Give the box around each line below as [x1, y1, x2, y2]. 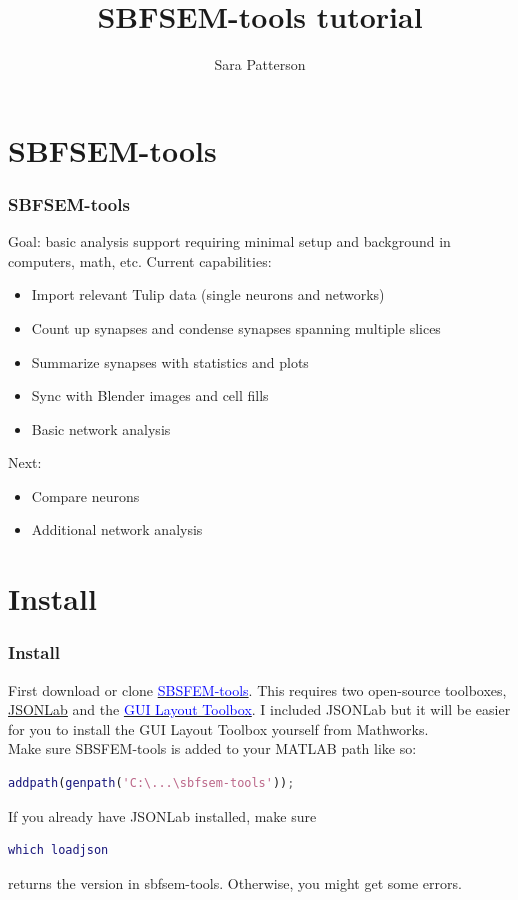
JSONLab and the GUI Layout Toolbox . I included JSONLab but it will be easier [8, 699, 511, 720]
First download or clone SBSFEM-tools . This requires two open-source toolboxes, [8, 679, 507, 700]
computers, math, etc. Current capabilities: [8, 250, 272, 271]
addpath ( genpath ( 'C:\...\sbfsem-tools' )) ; [8, 776, 295, 791]
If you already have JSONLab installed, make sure [8, 805, 317, 826]
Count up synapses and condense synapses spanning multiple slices [31, 317, 441, 338]
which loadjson [8, 843, 109, 858]
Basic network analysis [31, 418, 171, 439]
